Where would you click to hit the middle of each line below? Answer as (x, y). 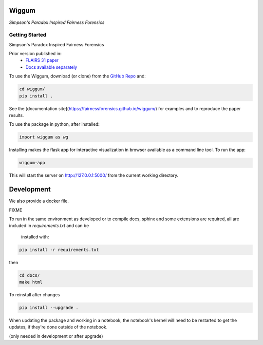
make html (31, 282)
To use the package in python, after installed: (54, 124)
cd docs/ (30, 275)
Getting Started (28, 35)
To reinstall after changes (35, 295)
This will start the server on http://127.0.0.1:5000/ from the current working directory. (94, 175)
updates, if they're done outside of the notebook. (58, 327)
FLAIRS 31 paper (42, 60)
